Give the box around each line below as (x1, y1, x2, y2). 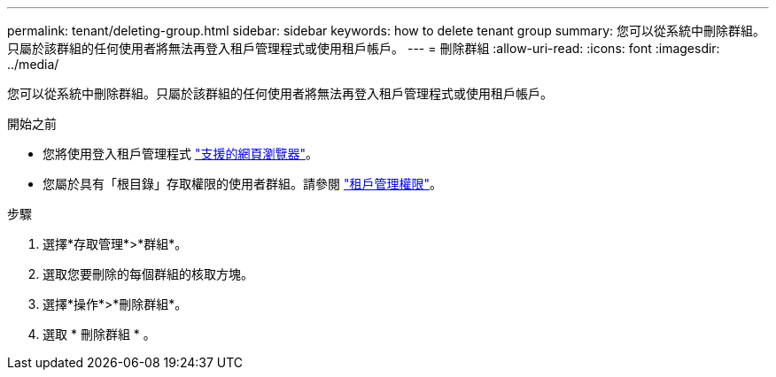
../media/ (7, 57, 59, 72)
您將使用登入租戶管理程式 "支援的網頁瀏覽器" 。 (43, 146, 318, 161)
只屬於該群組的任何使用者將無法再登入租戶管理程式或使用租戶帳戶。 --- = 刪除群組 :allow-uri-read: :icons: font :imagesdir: (7, 41, 720, 56)
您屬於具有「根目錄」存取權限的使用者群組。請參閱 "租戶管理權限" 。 (43, 176, 442, 191)
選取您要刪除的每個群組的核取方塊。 (43, 266, 253, 281)
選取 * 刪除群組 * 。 (43, 327, 156, 342)
